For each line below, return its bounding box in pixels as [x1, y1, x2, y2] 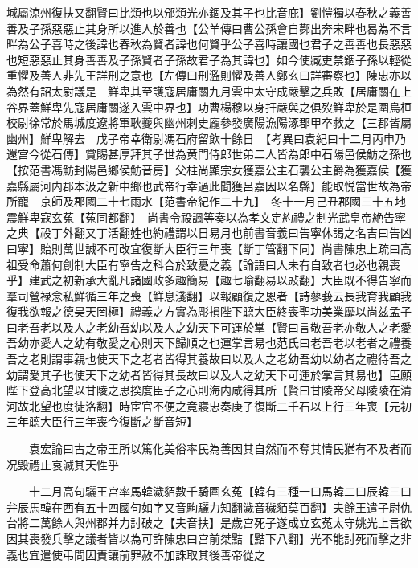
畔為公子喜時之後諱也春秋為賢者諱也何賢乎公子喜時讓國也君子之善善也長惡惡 [6, 35, 412, 52]
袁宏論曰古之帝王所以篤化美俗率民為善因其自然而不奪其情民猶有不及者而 [28, 440, 412, 457]
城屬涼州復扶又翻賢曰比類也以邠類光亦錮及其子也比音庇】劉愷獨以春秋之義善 [6, 4, 412, 20]
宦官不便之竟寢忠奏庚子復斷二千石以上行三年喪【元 [129, 397, 400, 414]
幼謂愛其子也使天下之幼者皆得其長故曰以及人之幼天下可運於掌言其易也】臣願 [6, 366, 412, 382]
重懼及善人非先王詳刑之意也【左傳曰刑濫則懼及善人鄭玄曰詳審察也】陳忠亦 [6, 67, 400, 84]
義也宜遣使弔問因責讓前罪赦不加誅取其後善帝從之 [6, 546, 265, 562]
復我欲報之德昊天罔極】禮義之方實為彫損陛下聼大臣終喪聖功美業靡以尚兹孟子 [6, 303, 412, 320]
